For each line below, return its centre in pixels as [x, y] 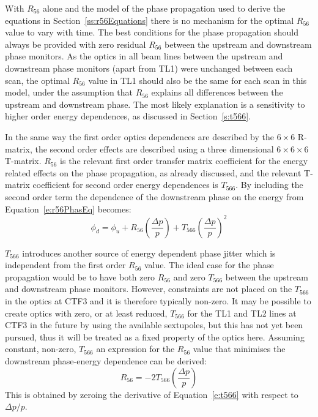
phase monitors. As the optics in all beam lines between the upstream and [144, 56]
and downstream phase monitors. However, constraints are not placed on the [149, 289]
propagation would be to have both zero [80, 276]
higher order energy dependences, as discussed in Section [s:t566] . [128, 116]
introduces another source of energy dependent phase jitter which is [149, 253]
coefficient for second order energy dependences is [125, 185]
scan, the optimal [37, 80]
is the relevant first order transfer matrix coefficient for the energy [184, 161]
